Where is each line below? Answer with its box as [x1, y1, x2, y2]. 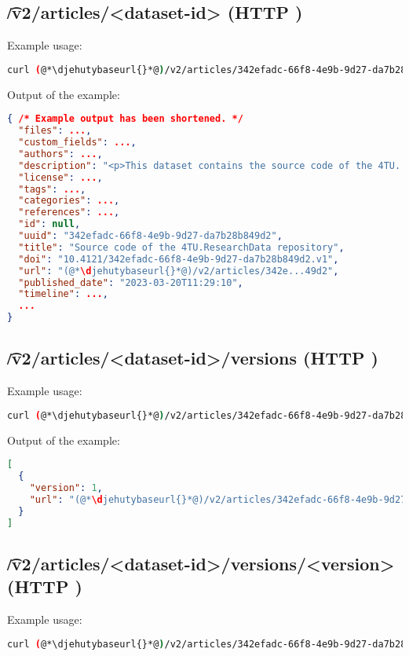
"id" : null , [18, 218, 81, 230]
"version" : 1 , [29, 482, 103, 494]
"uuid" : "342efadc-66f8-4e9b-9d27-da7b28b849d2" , [18, 230, 283, 242]
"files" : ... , [18, 125, 92, 137]
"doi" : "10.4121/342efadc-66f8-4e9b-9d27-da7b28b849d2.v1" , [18, 253, 339, 265]
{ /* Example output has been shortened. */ [7, 113, 243, 125]
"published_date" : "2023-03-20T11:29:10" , [18, 277, 243, 288]
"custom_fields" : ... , [18, 137, 137, 148]
